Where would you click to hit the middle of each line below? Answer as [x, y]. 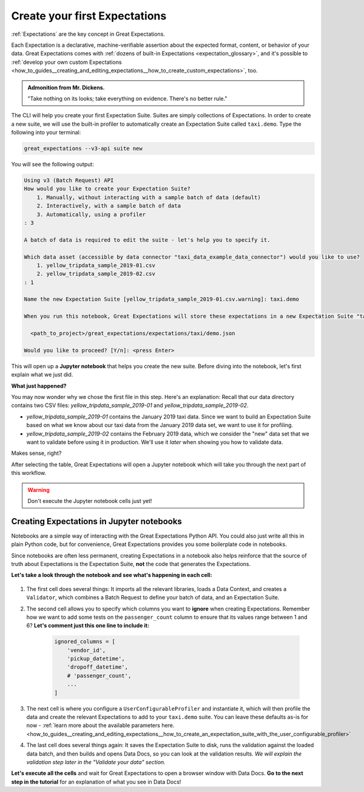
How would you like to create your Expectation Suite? [107, 189]
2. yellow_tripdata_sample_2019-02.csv [96, 274]
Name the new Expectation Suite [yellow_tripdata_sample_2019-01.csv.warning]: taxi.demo [162, 299]
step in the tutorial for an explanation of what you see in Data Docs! [96, 782]
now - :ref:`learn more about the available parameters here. [100, 725]
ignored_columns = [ [85, 642]
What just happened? [39, 386]
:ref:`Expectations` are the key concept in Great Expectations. [88, 34]
